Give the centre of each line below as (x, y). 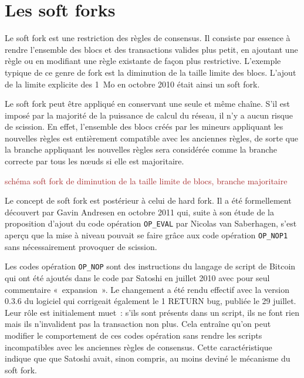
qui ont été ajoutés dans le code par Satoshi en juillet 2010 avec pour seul (137, 278)
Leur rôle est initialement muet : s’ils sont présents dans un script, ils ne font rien (152, 312)
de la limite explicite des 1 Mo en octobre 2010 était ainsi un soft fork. (132, 84)
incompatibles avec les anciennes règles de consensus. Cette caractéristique (139, 347)
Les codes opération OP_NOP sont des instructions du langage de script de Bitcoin (150, 266)
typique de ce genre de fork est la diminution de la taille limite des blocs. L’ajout (151, 72)
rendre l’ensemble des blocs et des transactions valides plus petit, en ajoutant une (151, 49)
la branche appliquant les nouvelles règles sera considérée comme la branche (141, 149)
